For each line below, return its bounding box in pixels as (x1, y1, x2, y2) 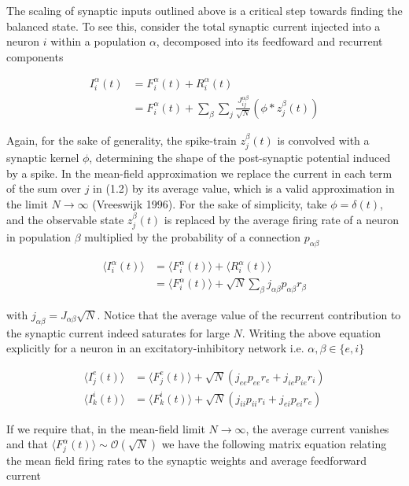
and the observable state (6, 211, 124, 227)
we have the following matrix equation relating (161, 436, 387, 452)
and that (6, 436, 48, 452)
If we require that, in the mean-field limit (6, 420, 205, 436)
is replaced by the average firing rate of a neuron (164, 211, 399, 227)
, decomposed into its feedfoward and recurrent (156, 33, 383, 50)
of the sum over (6, 180, 81, 197)
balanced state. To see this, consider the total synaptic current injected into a (6, 17, 381, 34)
